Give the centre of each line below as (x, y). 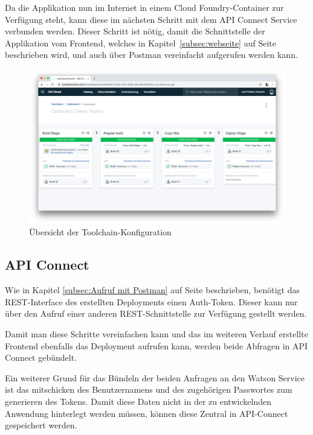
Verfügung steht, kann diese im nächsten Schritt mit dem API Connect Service (151, 19)
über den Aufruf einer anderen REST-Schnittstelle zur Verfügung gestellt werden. (156, 313)
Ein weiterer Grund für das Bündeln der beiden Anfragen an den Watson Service (155, 377)
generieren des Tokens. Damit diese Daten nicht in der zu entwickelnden (138, 401)
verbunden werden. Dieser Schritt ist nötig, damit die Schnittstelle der (135, 31)
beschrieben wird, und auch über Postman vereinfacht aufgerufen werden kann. (151, 55)
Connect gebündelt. (41, 357)
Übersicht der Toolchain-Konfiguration (100, 232)
